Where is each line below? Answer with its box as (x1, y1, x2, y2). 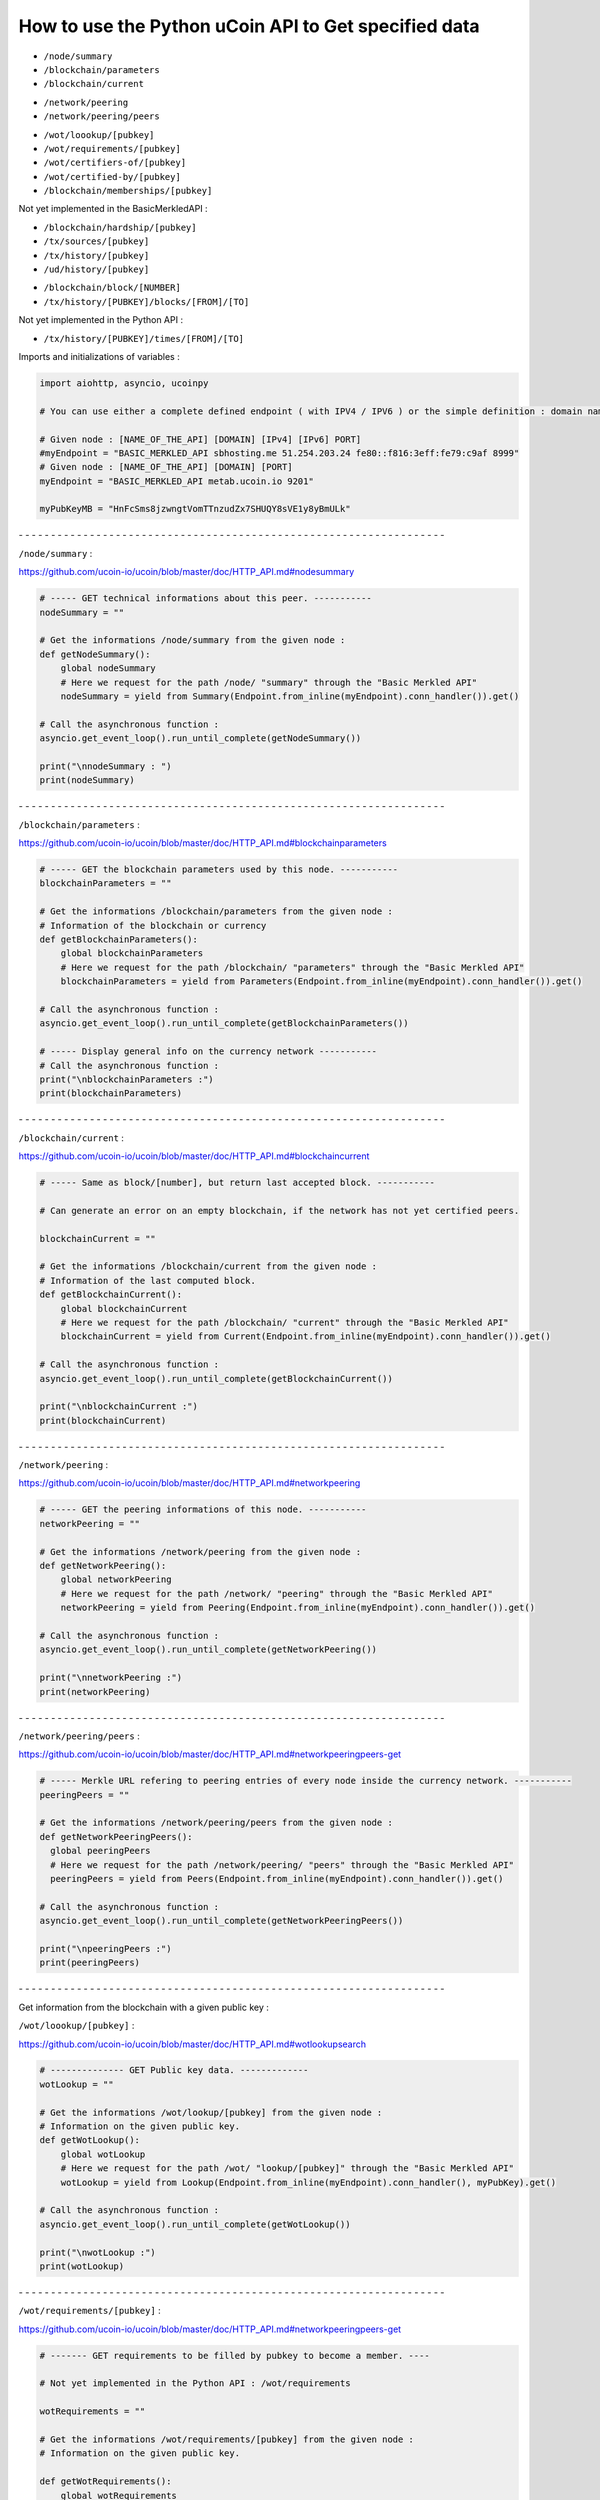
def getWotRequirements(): (39, 2476, 172, 2487)
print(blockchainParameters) (39, 1088, 183, 1099)
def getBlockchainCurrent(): (39, 1289, 183, 1300)
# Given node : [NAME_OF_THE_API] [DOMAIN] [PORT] (39, 461, 294, 473)
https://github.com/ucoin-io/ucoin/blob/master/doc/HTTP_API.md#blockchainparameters (18, 837, 387, 849)
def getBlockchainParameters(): (39, 934, 199, 945)
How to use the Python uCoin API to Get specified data (18, 15, 480, 37)
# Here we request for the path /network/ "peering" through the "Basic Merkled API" (60, 1588, 494, 1599)
